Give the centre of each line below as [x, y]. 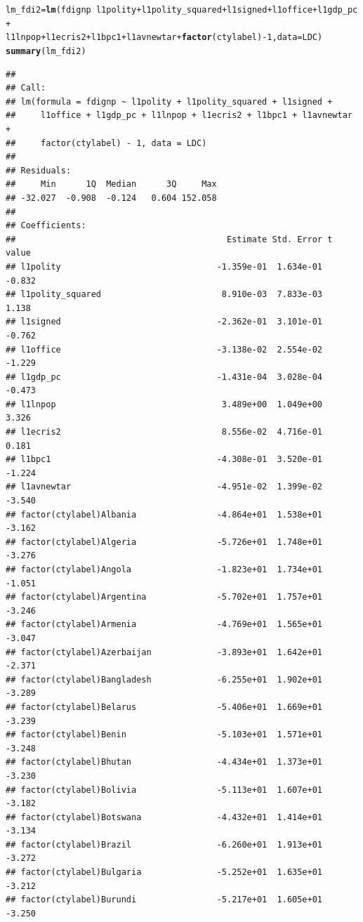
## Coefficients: [46, 226]
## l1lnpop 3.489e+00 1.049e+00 [164, 404]
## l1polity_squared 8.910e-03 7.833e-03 [164, 295]
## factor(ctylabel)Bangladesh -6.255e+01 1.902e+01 [164, 679]
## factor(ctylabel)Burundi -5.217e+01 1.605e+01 [164, 900]
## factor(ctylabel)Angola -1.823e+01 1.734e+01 [164, 569]
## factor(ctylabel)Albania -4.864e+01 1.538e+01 [164, 514]
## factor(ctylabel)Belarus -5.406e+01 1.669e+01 [164, 707]
